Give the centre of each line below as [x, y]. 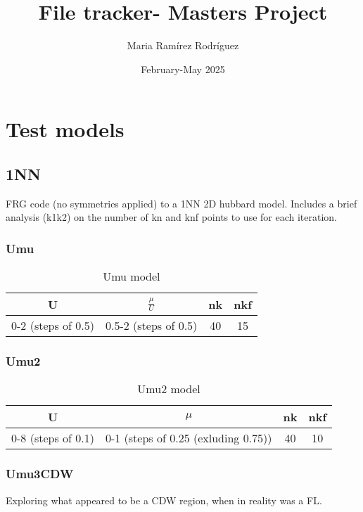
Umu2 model [169, 389]
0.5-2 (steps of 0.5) [151, 326]
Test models [65, 129]
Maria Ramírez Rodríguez [183, 45]
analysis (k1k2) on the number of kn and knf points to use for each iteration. [172, 217]
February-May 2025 [183, 69]
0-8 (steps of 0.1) [53, 438]
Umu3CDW [40, 474]
